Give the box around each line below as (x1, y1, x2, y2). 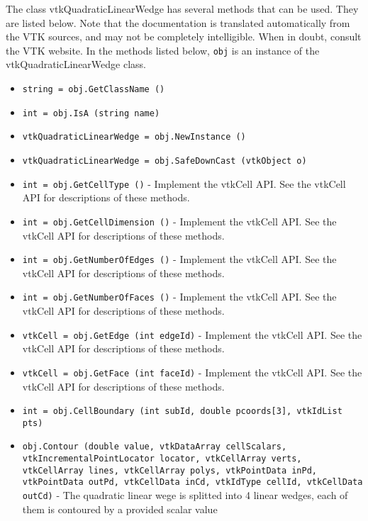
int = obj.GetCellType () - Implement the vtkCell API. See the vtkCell (22, 176, 346, 191)
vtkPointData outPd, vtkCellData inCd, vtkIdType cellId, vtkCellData (22, 477, 363, 488)
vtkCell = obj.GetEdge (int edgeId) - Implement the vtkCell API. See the (22, 327, 362, 342)
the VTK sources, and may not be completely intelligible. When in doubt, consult (6, 29, 362, 44)
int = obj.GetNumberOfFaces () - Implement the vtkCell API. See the (22, 289, 337, 304)
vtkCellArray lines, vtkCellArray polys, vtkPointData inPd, (22, 465, 318, 476)
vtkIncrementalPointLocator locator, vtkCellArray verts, (22, 454, 302, 464)
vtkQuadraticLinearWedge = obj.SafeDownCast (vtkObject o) (22, 156, 307, 166)
